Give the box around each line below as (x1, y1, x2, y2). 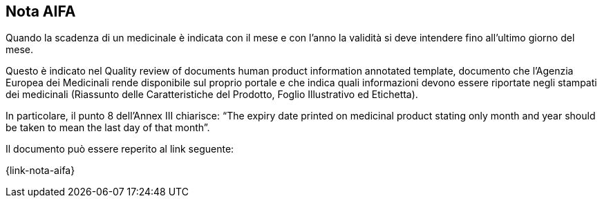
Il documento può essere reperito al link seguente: (6, 143, 234, 155)
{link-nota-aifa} (6, 164, 75, 177)
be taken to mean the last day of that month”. (6, 122, 210, 134)
